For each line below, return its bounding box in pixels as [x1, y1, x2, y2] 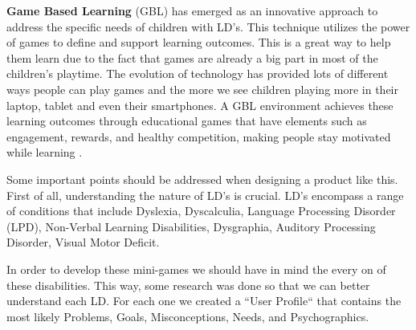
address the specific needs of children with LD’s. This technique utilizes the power [6, 18, 410, 35]
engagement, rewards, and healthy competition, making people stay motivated [6, 128, 391, 145]
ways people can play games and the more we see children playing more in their [6, 80, 398, 97]
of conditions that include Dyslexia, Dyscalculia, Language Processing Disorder [6, 202, 396, 219]
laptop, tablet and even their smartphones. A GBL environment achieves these [6, 96, 394, 113]
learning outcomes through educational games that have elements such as [6, 112, 367, 129]
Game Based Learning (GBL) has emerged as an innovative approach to [6, 2, 378, 18]
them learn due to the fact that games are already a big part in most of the [6, 49, 378, 66]
